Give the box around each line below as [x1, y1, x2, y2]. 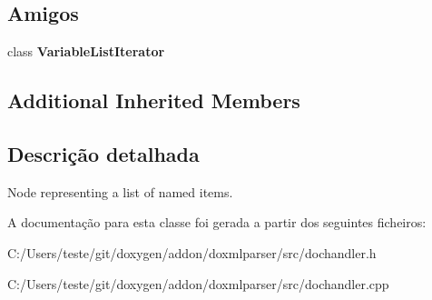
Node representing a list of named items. [7, 182, 233, 201]
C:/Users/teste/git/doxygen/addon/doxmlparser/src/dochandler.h [7, 243, 377, 262]
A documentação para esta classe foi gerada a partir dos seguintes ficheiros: [7, 213, 427, 232]
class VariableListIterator [7, 42, 165, 61]
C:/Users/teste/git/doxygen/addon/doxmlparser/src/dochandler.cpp [7, 274, 389, 293]
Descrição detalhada [7, 139, 200, 167]
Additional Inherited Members [7, 86, 300, 115]
